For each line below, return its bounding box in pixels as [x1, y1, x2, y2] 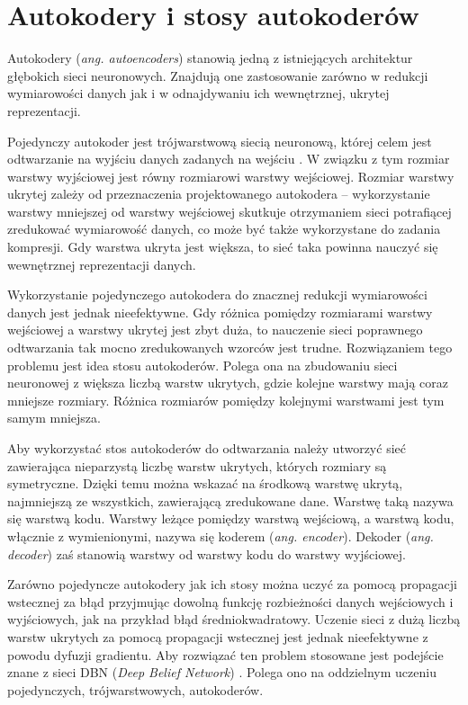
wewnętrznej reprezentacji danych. [7, 254, 196, 273]
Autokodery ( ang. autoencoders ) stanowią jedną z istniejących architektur [7, 49, 413, 67]
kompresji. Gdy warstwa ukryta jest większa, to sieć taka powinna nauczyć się [7, 237, 438, 256]
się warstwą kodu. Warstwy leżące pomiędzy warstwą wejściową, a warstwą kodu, [7, 509, 454, 528]
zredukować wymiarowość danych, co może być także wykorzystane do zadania [7, 219, 441, 238]
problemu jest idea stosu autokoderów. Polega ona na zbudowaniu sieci [7, 355, 398, 374]
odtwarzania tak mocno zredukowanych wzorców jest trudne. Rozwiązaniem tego [7, 338, 453, 357]
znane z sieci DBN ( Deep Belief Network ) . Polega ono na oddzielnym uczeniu [7, 663, 436, 682]
